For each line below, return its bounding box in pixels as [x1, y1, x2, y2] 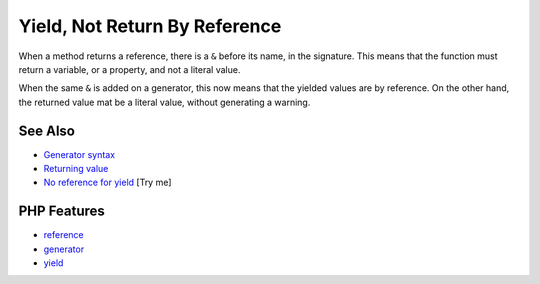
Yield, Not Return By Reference [18, 15, 282, 37]
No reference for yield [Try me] [43, 176, 172, 189]
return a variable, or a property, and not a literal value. [18, 63, 241, 75]
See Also [18, 122, 75, 139]
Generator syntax [43, 148, 115, 160]
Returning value [43, 163, 109, 175]
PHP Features [18, 203, 105, 220]
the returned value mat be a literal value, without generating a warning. [18, 96, 311, 108]
